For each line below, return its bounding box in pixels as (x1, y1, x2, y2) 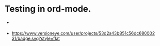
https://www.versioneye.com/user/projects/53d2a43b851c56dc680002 (11, 30, 155, 36)
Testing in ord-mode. (4, 3, 92, 15)
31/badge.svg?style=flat (11, 35, 60, 41)
